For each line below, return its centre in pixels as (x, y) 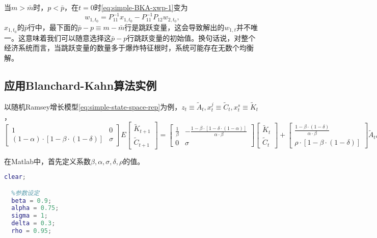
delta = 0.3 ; (33, 223)
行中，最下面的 (53, 27)
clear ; (15, 177)
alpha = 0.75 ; (35, 208)
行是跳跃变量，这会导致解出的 (174, 27)
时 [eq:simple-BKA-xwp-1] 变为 (141, 7)
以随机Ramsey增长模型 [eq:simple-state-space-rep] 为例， (93, 107)
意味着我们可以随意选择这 (68, 37)
